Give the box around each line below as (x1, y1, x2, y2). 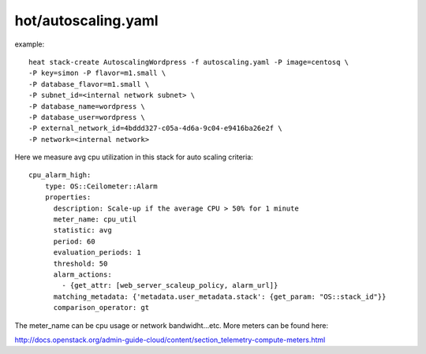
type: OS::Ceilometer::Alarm (44, 181, 158, 191)
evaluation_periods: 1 (53, 248, 141, 257)
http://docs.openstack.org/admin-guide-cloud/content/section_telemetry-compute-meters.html (14, 335, 326, 345)
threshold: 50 (53, 259, 108, 268)
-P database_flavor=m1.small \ (28, 80, 150, 88)
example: (14, 39, 45, 49)
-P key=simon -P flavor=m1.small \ (28, 69, 166, 78)
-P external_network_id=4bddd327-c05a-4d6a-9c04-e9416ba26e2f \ (28, 124, 283, 133)
